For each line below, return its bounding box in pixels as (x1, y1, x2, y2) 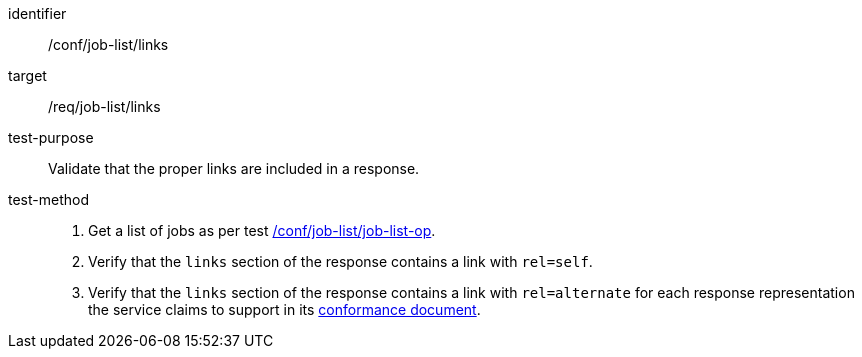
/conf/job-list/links (48, 36, 169, 53)
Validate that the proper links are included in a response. (48, 160, 420, 177)
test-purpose (8, 129, 94, 146)
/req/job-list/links (48, 98, 161, 115)
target (8, 67, 47, 84)
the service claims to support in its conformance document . (88, 301, 481, 318)
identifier (8, 5, 67, 22)
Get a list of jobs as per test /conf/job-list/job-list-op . (88, 222, 436, 239)
